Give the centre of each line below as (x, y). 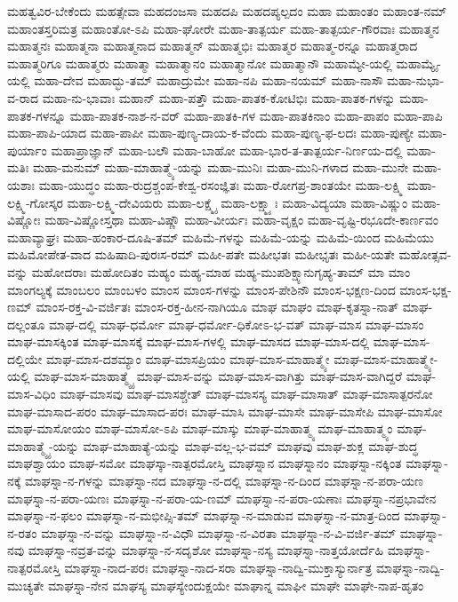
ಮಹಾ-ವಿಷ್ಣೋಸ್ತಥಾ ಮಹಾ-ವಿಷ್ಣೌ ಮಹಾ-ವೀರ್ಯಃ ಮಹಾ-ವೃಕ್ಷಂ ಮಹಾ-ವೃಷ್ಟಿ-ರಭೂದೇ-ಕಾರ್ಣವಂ (241, 220)
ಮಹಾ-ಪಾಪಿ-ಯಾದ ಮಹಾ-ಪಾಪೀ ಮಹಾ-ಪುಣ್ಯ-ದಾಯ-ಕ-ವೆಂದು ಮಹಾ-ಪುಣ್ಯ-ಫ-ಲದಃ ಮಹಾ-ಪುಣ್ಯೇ (211, 133)
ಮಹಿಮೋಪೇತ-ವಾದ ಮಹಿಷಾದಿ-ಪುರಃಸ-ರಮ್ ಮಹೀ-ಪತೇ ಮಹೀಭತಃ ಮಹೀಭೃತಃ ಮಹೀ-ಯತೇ (201, 254)
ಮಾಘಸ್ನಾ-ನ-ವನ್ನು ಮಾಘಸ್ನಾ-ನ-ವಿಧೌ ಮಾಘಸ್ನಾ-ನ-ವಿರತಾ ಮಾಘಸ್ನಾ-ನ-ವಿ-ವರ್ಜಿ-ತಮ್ (219, 532)
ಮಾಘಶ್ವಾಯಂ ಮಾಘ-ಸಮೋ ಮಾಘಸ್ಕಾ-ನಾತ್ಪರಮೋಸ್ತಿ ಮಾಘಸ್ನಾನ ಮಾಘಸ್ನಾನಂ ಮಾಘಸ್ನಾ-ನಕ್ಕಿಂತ (205, 463)
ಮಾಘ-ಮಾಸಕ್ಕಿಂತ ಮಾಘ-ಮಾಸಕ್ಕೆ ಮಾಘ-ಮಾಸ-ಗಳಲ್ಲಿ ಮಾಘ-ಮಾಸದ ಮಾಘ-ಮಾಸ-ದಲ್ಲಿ (189, 341)
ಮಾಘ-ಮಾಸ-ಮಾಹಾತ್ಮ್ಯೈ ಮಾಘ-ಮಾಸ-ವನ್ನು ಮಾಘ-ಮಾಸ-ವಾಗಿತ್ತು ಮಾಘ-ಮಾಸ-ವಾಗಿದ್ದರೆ (218, 376)
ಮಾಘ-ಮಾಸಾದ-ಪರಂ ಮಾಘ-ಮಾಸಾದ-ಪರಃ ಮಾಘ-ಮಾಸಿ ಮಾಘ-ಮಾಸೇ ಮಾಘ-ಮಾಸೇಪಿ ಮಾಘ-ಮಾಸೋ (225, 411)
